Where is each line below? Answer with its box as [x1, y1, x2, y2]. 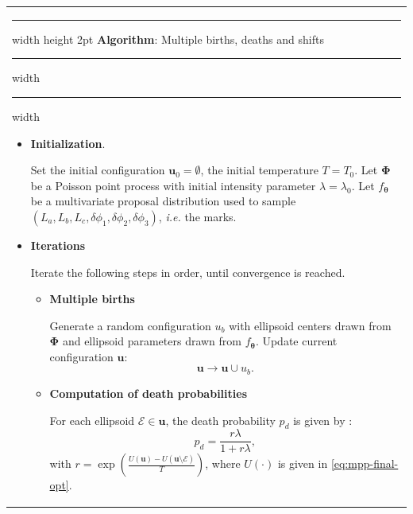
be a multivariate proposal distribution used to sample [30, 193, 296, 209]
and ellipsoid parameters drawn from [62, 333, 242, 349]
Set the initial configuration [30, 162, 165, 178]
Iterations [30, 236, 86, 253]
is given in [277, 455, 328, 472]
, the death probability [165, 411, 276, 428]
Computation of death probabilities [49, 384, 247, 401]
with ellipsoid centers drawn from [229, 317, 392, 333]
